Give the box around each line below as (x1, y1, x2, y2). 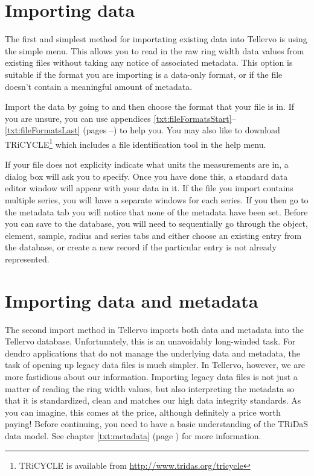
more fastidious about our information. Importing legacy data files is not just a (5, 370, 298, 382)
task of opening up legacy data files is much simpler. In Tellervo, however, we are (5, 358, 306, 371)
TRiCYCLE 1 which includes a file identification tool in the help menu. (5, 136, 266, 150)
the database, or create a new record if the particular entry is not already (5, 241, 277, 253)
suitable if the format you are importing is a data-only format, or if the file (5, 68, 283, 80)
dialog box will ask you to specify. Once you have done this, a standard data (5, 170, 288, 182)
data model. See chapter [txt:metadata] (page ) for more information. (5, 429, 261, 442)
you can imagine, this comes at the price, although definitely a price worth (5, 405, 281, 418)
